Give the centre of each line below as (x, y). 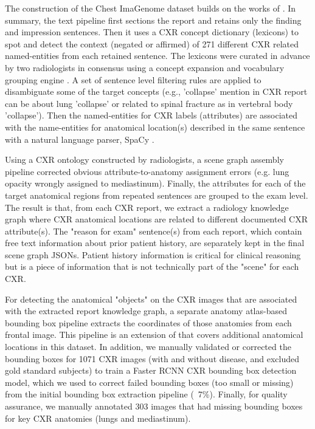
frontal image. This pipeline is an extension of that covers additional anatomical (154, 335)
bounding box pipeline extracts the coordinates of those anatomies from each (148, 322)
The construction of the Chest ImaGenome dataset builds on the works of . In (151, 8)
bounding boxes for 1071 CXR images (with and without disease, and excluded (152, 358)
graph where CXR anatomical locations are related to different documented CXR (157, 219)
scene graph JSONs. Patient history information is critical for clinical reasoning (153, 254)
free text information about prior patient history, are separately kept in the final (155, 243)
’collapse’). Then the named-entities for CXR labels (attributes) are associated (151, 115)
